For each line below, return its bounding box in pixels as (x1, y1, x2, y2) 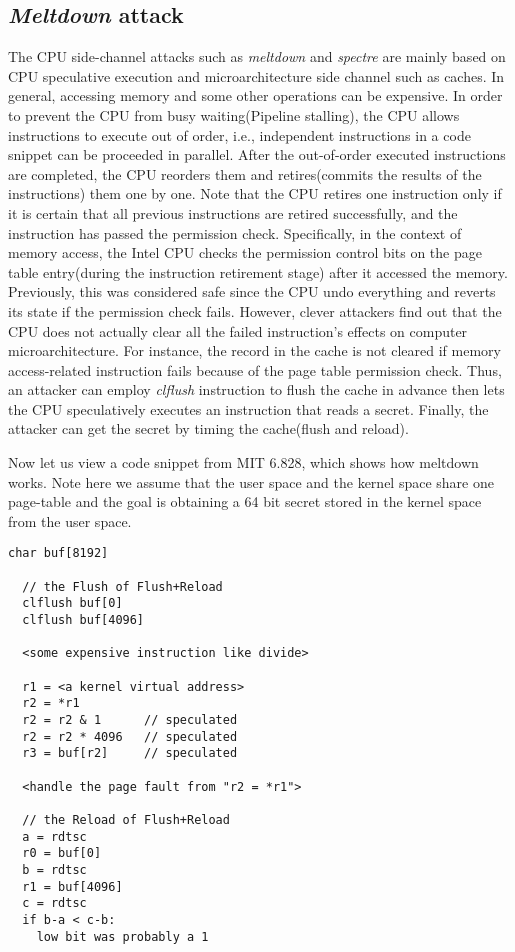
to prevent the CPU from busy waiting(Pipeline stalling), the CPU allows (8, 104, 460, 125)
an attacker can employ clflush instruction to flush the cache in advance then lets (8, 379, 505, 400)
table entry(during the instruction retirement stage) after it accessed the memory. (8, 261, 508, 282)
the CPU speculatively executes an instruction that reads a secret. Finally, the (8, 398, 489, 419)
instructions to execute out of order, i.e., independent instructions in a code (8, 124, 471, 145)
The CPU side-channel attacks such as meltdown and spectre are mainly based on (8, 46, 506, 67)
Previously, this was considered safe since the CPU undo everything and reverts (8, 281, 496, 302)
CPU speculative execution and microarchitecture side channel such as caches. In (8, 65, 505, 86)
